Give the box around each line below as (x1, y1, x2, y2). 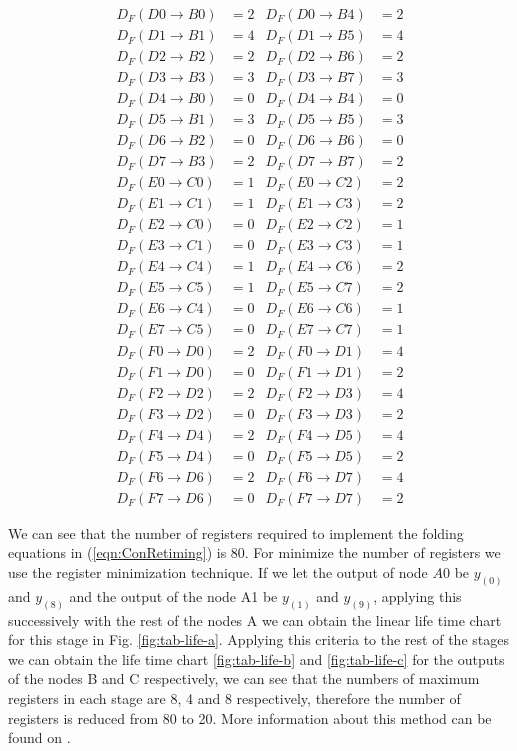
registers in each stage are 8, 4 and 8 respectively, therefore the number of (8, 688, 461, 709)
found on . (8, 727, 71, 748)
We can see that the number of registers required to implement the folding (8, 522, 464, 543)
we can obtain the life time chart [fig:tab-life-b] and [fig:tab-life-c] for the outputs (8, 648, 505, 669)
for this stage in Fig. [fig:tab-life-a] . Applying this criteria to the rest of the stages (8, 629, 509, 650)
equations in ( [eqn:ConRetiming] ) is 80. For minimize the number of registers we (8, 542, 501, 563)
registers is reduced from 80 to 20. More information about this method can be (8, 707, 492, 728)
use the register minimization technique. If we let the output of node (8, 561, 428, 582)
